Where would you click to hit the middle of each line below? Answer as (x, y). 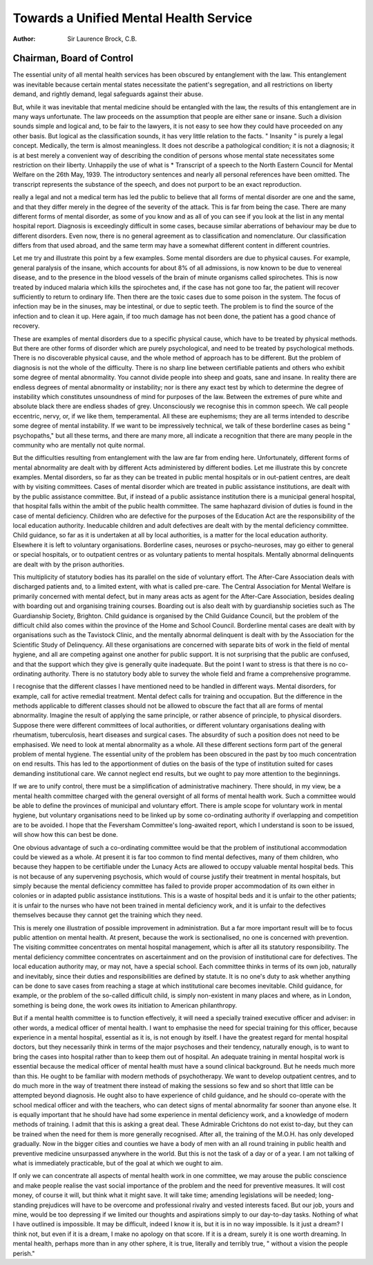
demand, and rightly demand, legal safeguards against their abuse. (108, 94)
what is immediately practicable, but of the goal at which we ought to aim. (118, 1163)
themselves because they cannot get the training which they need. (108, 915)
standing (25, 1205)
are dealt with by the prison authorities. (68, 564)
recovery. (26, 326)
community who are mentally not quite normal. (79, 445)
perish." (24, 1253)
